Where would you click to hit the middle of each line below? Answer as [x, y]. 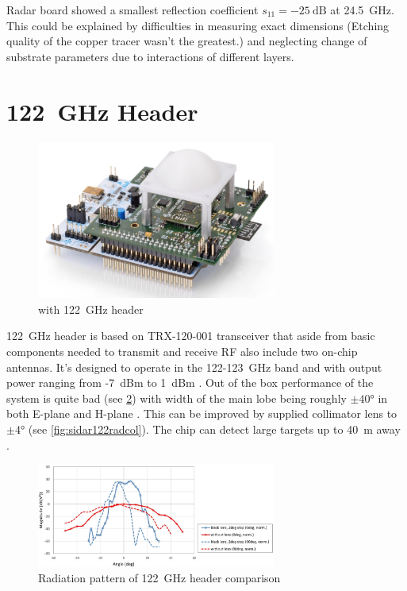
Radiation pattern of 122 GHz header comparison [159, 578]
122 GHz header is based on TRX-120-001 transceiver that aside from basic [191, 336]
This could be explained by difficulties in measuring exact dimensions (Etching [198, 25]
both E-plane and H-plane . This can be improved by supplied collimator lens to [202, 413]
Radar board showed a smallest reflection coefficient [132, 10]
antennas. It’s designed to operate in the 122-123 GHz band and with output [194, 367]
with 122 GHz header [91, 309]
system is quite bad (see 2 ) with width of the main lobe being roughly [177, 398]
